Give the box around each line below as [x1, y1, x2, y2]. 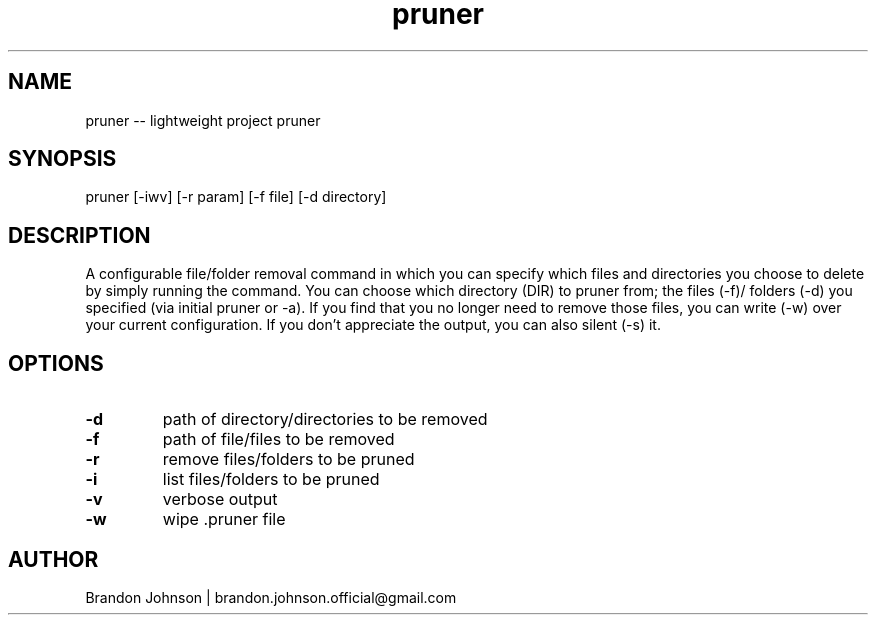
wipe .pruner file [162, 509, 286, 530]
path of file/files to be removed [162, 429, 395, 450]
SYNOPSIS [8, 146, 117, 172]
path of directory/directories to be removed [162, 409, 488, 430]
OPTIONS [8, 350, 104, 376]
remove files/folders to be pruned [162, 449, 415, 470]
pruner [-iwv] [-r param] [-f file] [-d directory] [85, 188, 387, 206]
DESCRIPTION [8, 222, 151, 248]
